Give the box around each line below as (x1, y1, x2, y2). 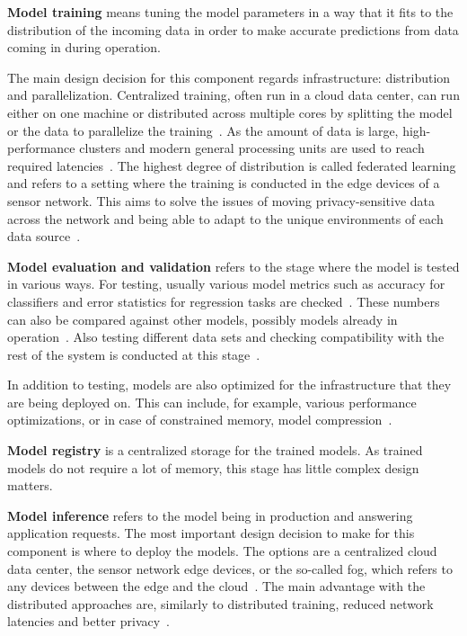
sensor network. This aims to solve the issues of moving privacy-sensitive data (7, 191, 436, 210)
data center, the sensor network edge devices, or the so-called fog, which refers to (7, 559, 453, 578)
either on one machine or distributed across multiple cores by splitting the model (7, 103, 453, 121)
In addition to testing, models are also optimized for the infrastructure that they (7, 375, 452, 394)
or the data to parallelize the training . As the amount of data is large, (7, 121, 399, 139)
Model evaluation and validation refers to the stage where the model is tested (7, 256, 460, 275)
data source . (7, 227, 81, 246)
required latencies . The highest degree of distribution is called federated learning (7, 156, 456, 175)
